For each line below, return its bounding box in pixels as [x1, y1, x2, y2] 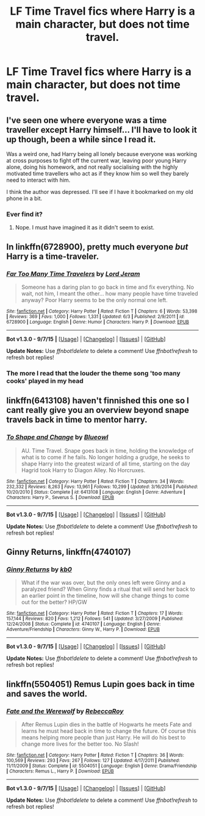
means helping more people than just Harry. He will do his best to [21, 733, 186, 741]
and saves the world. [6, 688, 88, 699]
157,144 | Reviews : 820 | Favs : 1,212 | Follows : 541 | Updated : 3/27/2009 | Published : [6, 616, 184, 622]
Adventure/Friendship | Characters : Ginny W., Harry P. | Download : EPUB [6, 626, 160, 632]
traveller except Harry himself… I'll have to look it [6, 124, 197, 135]
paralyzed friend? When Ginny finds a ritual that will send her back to [21, 585, 195, 593]
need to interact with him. [6, 176, 71, 184]
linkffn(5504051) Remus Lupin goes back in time [6, 679, 195, 689]
